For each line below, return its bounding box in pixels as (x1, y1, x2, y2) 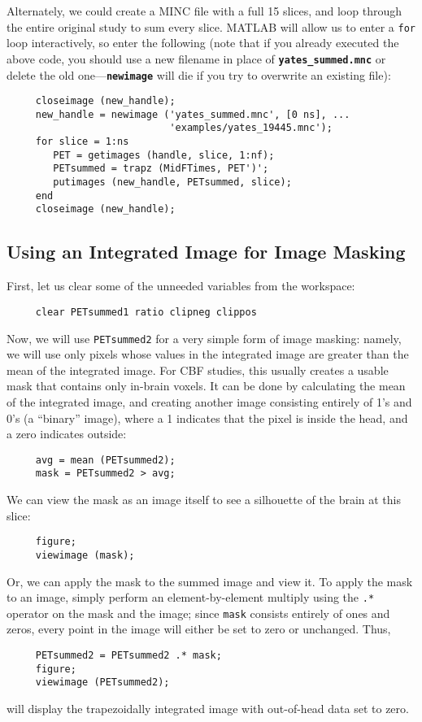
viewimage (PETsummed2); (35, 676, 170, 689)
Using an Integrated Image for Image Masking (7, 239, 406, 264)
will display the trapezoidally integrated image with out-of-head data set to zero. (7, 700, 409, 717)
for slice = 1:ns (35, 136, 129, 148)
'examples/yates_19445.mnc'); (169, 122, 333, 134)
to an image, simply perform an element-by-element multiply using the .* (7, 589, 375, 606)
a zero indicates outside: (7, 425, 127, 442)
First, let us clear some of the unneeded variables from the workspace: (7, 277, 355, 294)
